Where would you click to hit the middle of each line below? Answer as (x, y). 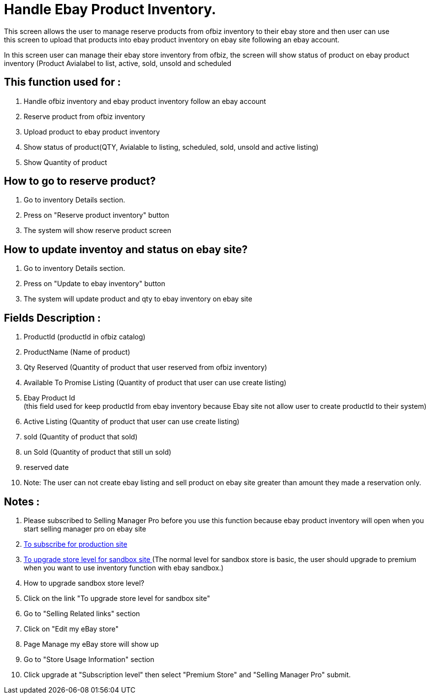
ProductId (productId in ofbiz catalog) (85, 337)
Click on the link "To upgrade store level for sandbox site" (117, 598)
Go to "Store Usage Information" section (89, 659)
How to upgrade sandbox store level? (84, 583)
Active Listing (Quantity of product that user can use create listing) (132, 422)
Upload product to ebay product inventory (92, 132)
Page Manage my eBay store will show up (91, 644)
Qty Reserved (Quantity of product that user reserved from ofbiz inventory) (145, 367)
